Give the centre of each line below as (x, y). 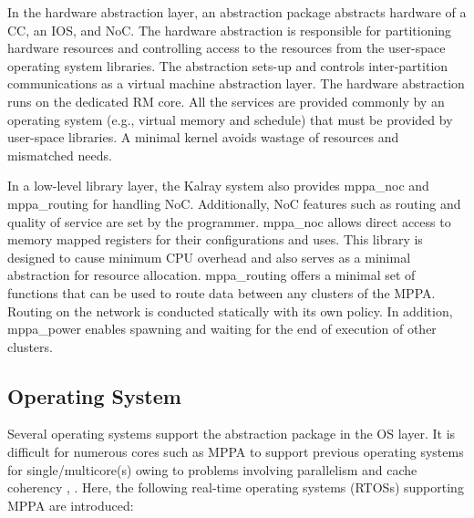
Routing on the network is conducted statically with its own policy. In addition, (230, 311)
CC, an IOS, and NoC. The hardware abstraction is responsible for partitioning (230, 30)
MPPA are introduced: (71, 505)
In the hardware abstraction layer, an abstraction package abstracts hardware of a (237, 12)
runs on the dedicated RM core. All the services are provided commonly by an (226, 101)
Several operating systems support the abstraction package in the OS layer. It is (232, 434)
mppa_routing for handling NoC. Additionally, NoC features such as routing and (234, 203)
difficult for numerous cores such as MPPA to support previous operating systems (236, 452)
